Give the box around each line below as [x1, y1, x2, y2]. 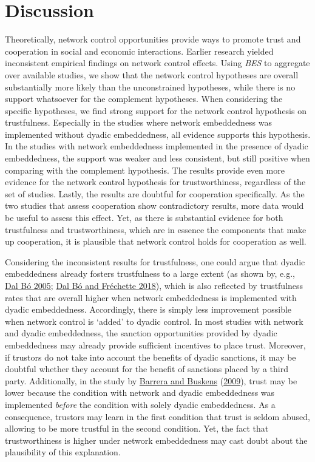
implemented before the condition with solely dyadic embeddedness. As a [5, 398, 276, 410]
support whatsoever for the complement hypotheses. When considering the [5, 92, 283, 105]
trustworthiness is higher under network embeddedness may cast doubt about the [5, 433, 308, 446]
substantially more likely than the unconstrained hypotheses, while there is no [5, 80, 296, 93]
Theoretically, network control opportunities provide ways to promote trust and [5, 33, 301, 46]
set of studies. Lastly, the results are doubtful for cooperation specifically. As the [5, 187, 305, 200]
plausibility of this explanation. [5, 446, 121, 458]
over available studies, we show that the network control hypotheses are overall [5, 68, 299, 81]
